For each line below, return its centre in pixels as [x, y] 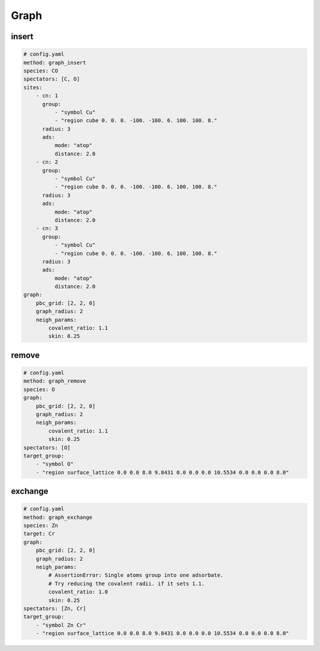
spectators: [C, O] [52, 79]
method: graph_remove [55, 381]
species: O [39, 389]
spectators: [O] [47, 447]
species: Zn [41, 526]
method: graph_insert [55, 63]
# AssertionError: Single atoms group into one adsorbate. [136, 575]
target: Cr [39, 534]
